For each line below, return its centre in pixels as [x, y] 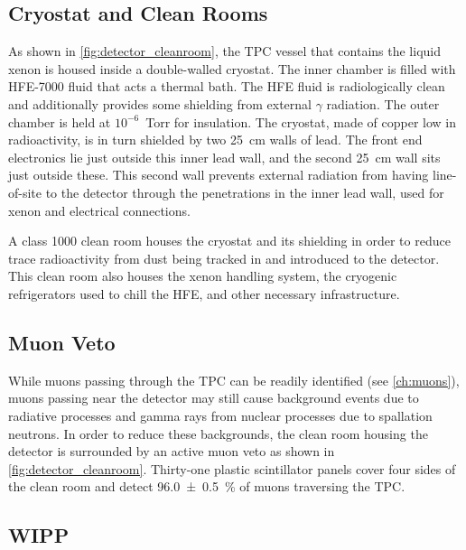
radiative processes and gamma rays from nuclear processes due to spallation [220, 415]
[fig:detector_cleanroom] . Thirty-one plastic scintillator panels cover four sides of [232, 468]
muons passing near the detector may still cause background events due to [214, 398]
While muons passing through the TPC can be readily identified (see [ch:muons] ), [234, 380]
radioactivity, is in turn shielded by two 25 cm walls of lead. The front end [215, 140]
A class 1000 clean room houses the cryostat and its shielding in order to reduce [229, 241]
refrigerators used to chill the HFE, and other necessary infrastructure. [204, 293]
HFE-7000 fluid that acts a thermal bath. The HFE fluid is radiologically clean [227, 86]
